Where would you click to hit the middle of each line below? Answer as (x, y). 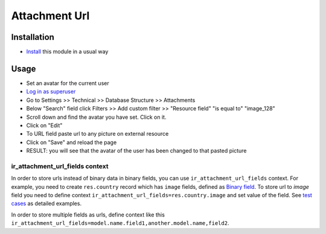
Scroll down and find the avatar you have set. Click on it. (96, 117)
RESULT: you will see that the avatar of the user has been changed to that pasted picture (136, 151)
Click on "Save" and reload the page (72, 142)
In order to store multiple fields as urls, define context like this (88, 215)
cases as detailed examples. (46, 204)
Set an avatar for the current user (68, 83)
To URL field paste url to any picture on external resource (97, 134)
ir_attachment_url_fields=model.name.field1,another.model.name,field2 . (120, 223)
